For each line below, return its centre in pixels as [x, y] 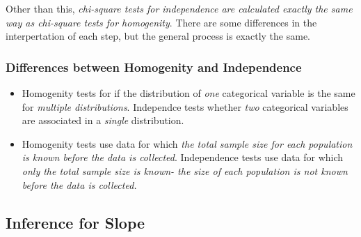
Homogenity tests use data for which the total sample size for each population [187, 143]
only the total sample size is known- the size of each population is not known [185, 170]
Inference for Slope [75, 222]
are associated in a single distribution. [103, 120]
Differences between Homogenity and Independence [154, 67]
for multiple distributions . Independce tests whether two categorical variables [185, 106]
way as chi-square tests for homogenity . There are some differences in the [161, 22]
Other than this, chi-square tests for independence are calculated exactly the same [179, 8]
